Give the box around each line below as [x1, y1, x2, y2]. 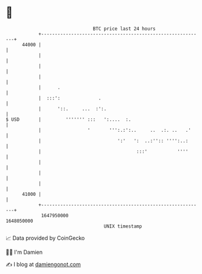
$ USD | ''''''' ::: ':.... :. [5, 116, 131, 123]
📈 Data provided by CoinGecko [5, 234, 85, 242]
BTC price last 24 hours [92, 26, 156, 32]
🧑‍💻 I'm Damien [5, 248, 43, 256]
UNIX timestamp [103, 223, 142, 229]
